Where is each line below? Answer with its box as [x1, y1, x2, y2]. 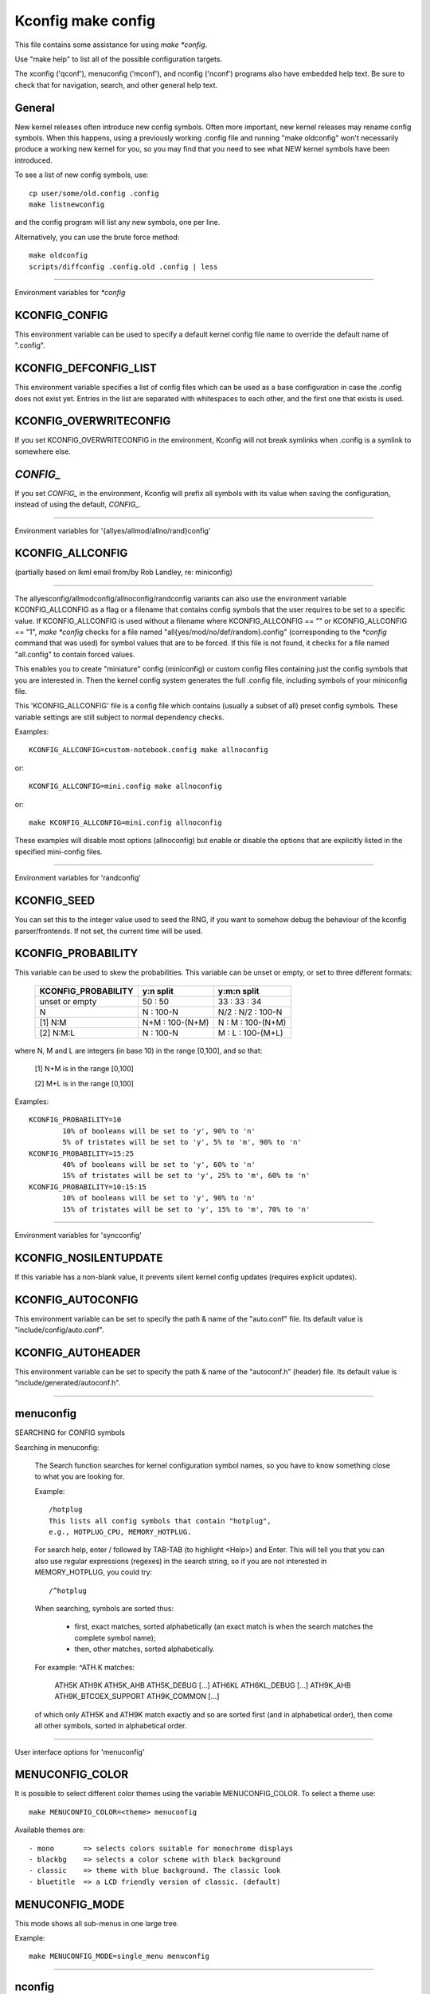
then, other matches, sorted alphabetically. [74, 1644, 215, 1654]
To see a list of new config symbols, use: [14, 170, 149, 179]
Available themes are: [14, 1825, 85, 1834]
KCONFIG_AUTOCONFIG [14, 1293, 139, 1306]
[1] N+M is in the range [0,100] [34, 1064, 135, 1074]
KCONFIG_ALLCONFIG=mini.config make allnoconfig [29, 782, 222, 791]
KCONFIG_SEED [14, 894, 96, 908]
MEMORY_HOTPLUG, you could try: [34, 1567, 153, 1577]
